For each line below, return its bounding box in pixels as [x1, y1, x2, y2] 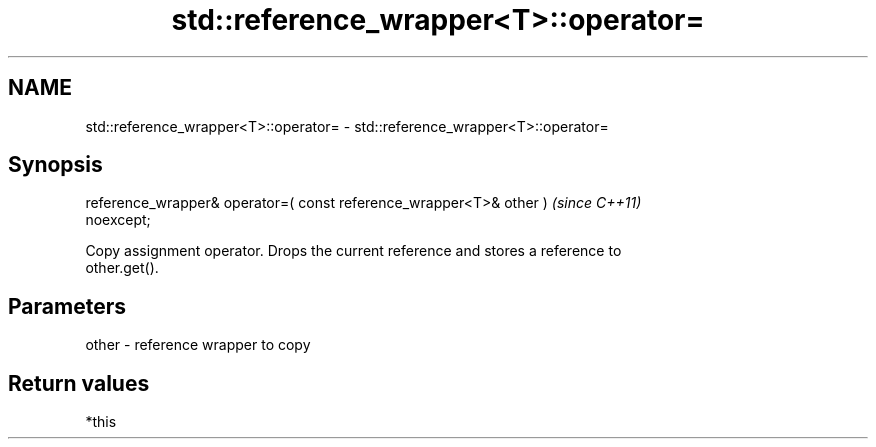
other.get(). [85, 259, 159, 277]
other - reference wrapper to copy [85, 336, 311, 354]
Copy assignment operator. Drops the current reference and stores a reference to [85, 242, 622, 260]
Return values [8, 370, 150, 396]
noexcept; [85, 211, 151, 229]
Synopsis [8, 152, 103, 178]
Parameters [8, 293, 126, 319]
